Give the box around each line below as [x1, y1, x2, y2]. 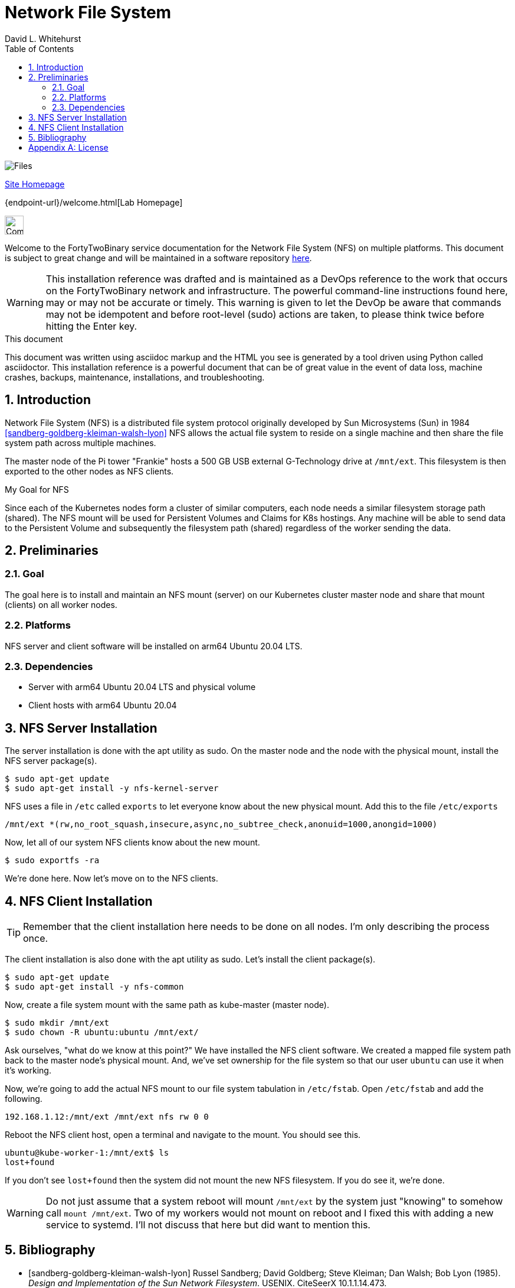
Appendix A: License [28, 142, 109, 152]
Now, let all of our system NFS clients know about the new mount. [5, 837, 260, 848]
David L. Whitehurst [5, 33, 81, 44]
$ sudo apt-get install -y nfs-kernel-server [5, 783, 219, 793]
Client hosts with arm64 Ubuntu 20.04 [28, 700, 177, 711]
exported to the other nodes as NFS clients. [5, 466, 174, 476]
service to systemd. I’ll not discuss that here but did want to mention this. [45, 1219, 370, 1231]
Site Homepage [5, 178, 65, 189]
